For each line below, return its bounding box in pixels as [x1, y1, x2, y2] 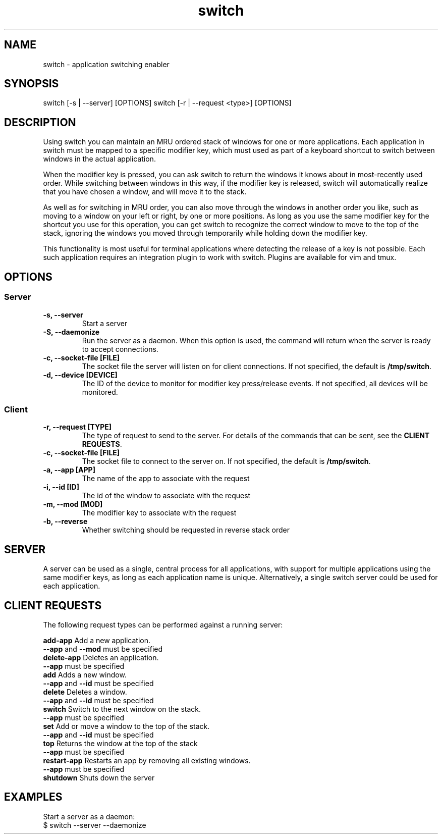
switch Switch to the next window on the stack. [43, 704, 201, 713]
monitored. [82, 387, 118, 396]
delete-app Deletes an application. [43, 653, 159, 662]
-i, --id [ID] [43, 483, 79, 492]
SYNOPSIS [4, 77, 59, 90]
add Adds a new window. [43, 670, 127, 679]
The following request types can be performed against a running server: [43, 620, 283, 629]
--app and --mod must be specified [43, 644, 163, 653]
